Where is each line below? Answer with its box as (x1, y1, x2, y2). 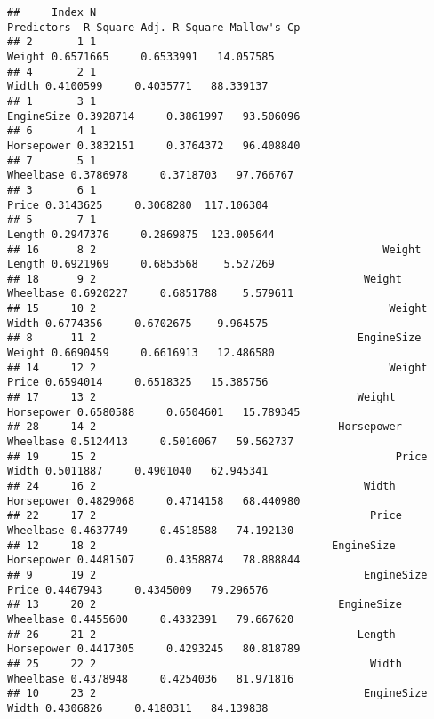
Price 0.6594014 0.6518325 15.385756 (7, 376, 269, 389)
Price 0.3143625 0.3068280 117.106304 (7, 198, 269, 212)
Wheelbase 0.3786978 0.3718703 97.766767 (7, 169, 294, 182)
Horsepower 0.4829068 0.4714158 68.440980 (7, 494, 301, 507)
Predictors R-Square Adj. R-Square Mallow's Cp (7, 20, 301, 34)
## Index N (7, 6, 97, 19)
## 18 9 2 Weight (7, 272, 402, 285)
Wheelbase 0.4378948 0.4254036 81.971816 (7, 672, 294, 685)
